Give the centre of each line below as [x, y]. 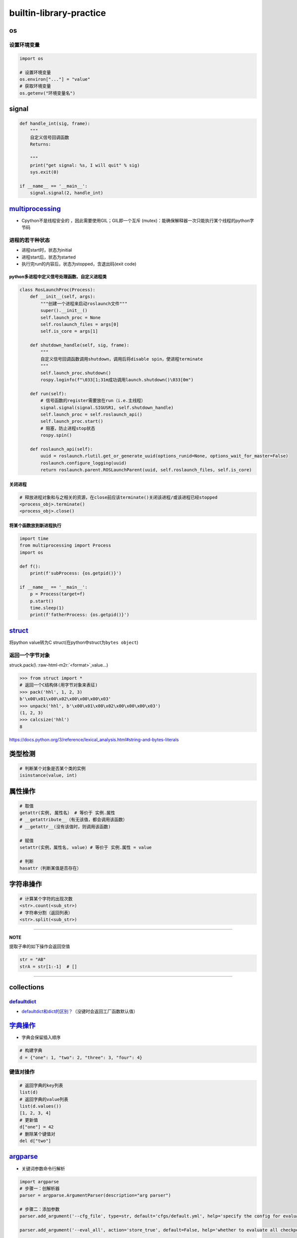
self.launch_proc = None [71, 317]
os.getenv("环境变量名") [48, 93]
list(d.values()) [41, 1106]
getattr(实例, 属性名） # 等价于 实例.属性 [68, 813]
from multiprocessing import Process [65, 545]
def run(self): [48, 393]
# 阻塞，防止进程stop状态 [68, 428]
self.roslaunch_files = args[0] [79, 324]
